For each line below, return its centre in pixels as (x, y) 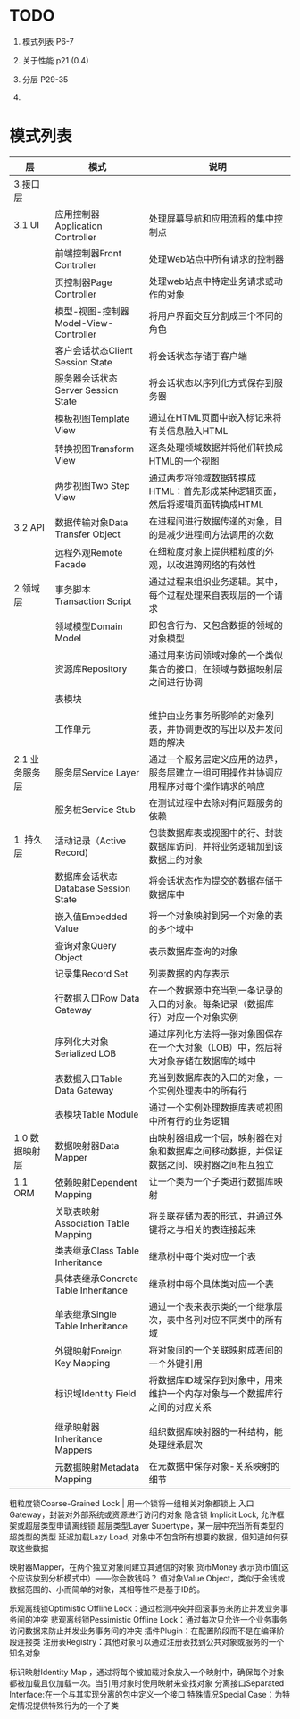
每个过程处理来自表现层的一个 (211, 595)
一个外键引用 (175, 1363)
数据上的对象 (175, 859)
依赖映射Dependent (96, 1182)
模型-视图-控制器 (92, 311)
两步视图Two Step (93, 485)
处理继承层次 (175, 1445)
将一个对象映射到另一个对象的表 (216, 915)
